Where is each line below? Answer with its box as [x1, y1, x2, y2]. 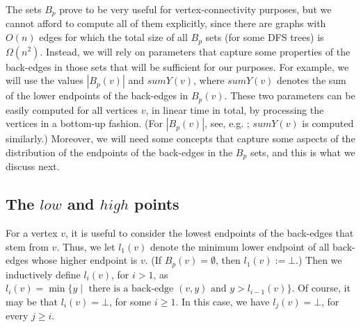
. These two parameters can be [224, 88, 355, 103]
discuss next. [6, 159, 60, 174]
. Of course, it [291, 280, 351, 295]
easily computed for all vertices [6, 102, 138, 117]
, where [193, 73, 225, 87]
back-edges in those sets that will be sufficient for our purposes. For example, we [6, 59, 349, 74]
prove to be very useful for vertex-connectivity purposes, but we [59, 2, 332, 16]
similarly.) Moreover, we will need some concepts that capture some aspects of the [6, 131, 355, 146]
